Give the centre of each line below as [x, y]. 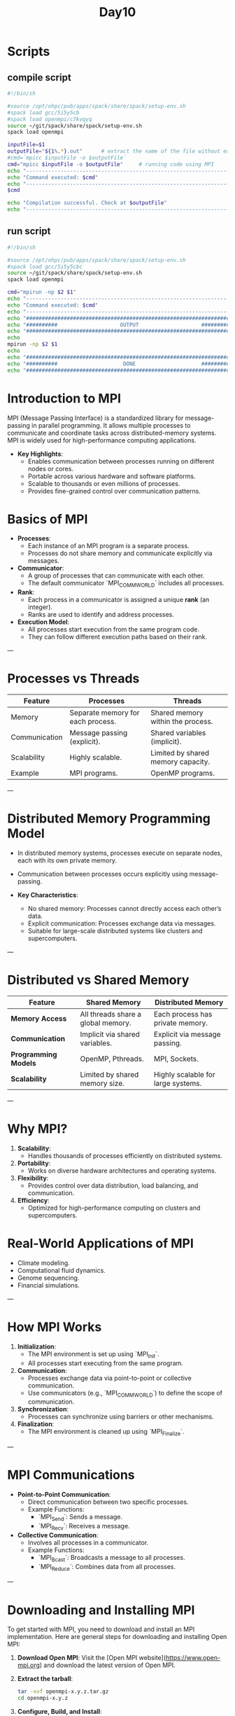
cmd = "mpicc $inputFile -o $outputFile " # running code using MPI [111, 164]
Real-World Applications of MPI [101, 1244]
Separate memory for [105, 713]
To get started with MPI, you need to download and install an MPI [101, 1629]
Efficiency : [34, 1200]
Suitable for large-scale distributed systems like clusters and [115, 931]
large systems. [178, 1084]
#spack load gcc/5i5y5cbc [45, 267]
